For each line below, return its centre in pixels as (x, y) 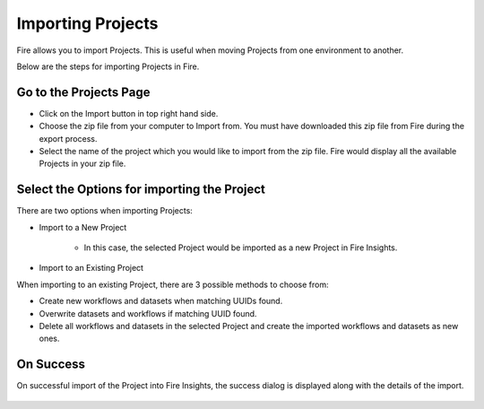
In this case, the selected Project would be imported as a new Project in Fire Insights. (241, 248)
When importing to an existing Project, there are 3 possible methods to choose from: (173, 284)
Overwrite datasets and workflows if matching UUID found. (148, 313)
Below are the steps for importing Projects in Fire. (108, 66)
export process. (68, 138)
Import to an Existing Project (91, 268)
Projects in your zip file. (82, 164)
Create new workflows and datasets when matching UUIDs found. (161, 301)
